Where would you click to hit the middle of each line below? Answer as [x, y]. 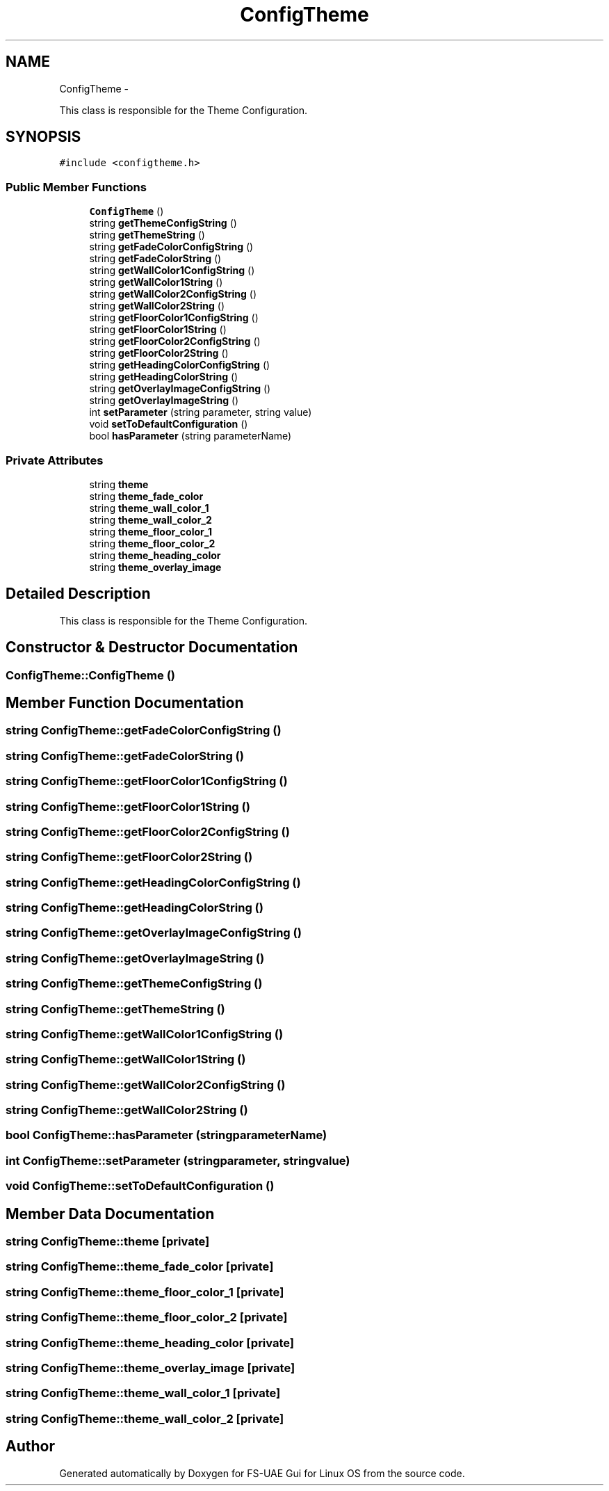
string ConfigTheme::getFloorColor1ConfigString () [147, 781]
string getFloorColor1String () [158, 330]
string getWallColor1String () [156, 282]
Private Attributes [55, 460]
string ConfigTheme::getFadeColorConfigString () [144, 731]
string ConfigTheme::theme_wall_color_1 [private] [143, 1393]
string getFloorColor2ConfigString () [175, 341]
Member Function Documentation [125, 703]
